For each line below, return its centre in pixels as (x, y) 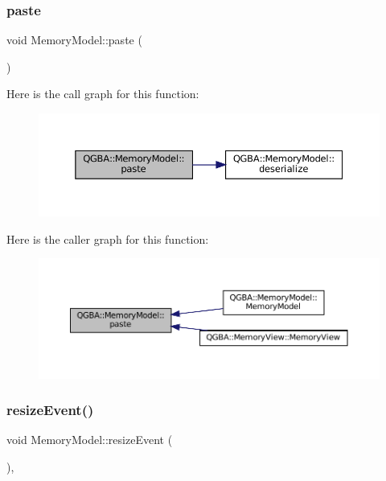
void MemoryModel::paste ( (74, 40)
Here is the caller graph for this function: (108, 238)
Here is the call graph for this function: (103, 94)
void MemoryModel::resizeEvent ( (90, 440)
